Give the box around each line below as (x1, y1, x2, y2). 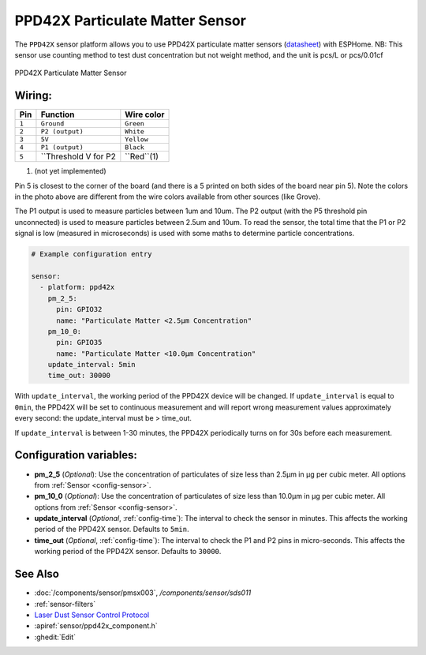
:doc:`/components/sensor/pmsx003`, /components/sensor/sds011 (34, 588, 252, 597)
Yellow (125, 135, 149, 144)
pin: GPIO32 (56, 305, 103, 314)
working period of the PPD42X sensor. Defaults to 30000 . (34, 547, 222, 556)
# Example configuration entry (31, 249, 153, 259)
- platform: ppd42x (39, 283, 115, 292)
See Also (14, 567, 59, 581)
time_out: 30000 (47, 371, 110, 380)
